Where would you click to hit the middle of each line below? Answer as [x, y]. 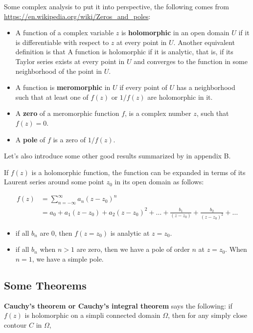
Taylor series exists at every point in [70, 61]
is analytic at [130, 233]
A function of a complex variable [65, 33]
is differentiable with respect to [62, 42]
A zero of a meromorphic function [67, 113]
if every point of [143, 87]
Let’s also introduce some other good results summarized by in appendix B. [117, 156]
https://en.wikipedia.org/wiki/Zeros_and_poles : [77, 16]
